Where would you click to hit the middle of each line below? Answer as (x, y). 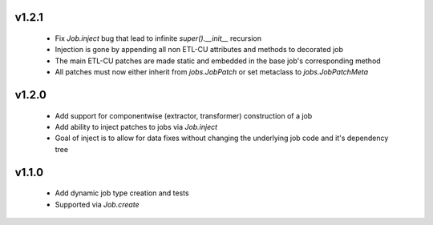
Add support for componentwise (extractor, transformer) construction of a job (184, 115)
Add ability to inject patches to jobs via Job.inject (136, 127)
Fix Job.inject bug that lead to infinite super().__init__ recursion (158, 38)
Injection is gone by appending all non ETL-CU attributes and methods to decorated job (199, 50)
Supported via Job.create (97, 204)
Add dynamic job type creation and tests (122, 193)
